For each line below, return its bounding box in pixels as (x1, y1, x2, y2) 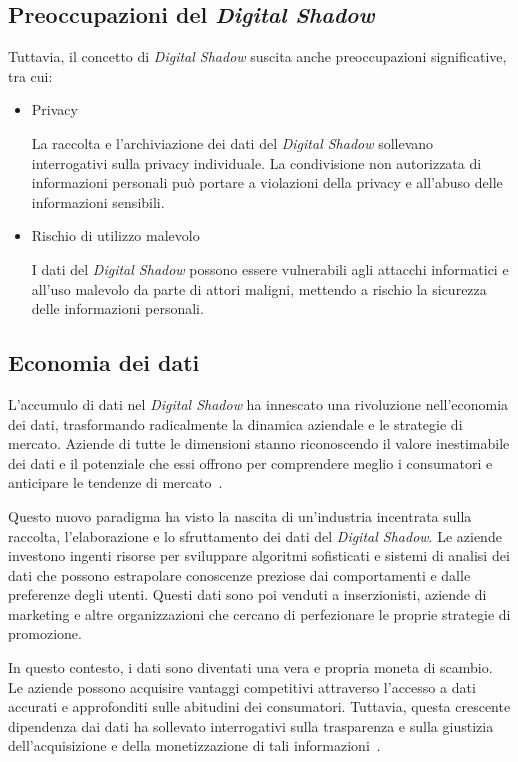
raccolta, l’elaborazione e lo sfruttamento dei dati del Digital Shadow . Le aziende (8, 525, 502, 546)
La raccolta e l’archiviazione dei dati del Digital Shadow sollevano (31, 132, 434, 153)
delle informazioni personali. (31, 298, 204, 319)
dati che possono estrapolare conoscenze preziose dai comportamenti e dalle (8, 564, 471, 585)
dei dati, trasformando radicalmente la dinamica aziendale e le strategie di (8, 413, 463, 434)
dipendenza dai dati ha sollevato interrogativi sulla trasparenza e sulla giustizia (8, 715, 494, 736)
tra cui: (8, 65, 53, 86)
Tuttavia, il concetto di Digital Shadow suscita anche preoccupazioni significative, (8, 46, 507, 67)
